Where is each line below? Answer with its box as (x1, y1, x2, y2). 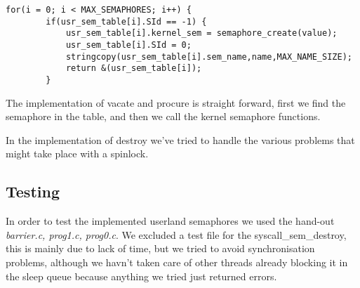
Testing (6, 181, 60, 202)
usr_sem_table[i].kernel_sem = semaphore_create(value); (65, 28, 338, 39)
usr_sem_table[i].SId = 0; (65, 39, 192, 50)
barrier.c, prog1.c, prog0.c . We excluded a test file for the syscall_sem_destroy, (6, 227, 347, 242)
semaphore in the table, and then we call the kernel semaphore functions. (6, 109, 321, 124)
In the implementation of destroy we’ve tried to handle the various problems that (6, 132, 355, 147)
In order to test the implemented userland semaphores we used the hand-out (6, 214, 335, 228)
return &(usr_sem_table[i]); (65, 63, 202, 74)
